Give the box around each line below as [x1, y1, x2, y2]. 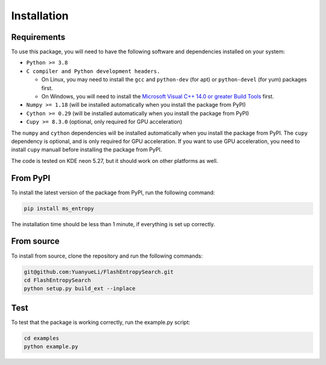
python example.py [24, 343, 78, 350]
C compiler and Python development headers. [26, 68, 161, 75]
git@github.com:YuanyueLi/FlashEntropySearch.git [24, 268, 174, 275]
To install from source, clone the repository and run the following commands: [11, 252, 203, 259]
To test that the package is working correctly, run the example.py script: [11, 319, 190, 326]
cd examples [24, 335, 60, 341]
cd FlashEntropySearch [24, 276, 91, 284]
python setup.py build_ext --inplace [24, 285, 136, 292]
